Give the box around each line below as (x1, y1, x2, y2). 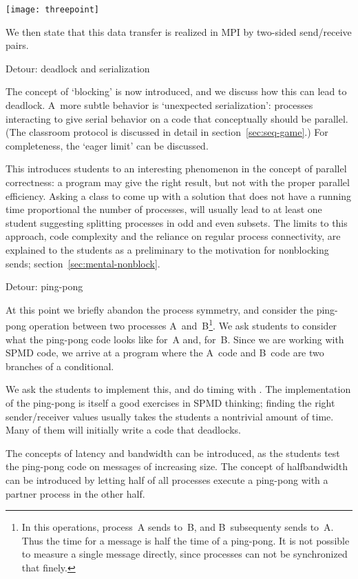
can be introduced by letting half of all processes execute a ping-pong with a (6, 472, 328, 487)
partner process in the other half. (6, 486, 145, 500)
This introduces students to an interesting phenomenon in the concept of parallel (6, 161, 347, 176)
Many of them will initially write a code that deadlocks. (6, 423, 241, 437)
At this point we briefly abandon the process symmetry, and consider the (6, 302, 313, 316)
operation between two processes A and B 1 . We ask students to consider (29, 316, 337, 332)
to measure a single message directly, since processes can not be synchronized (21, 547, 348, 561)
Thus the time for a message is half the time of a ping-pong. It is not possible (21, 533, 350, 547)
